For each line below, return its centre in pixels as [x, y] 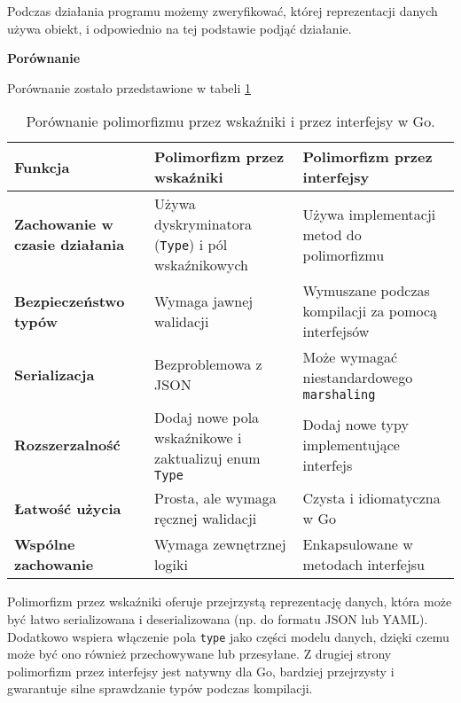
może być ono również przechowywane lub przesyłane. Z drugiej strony [199, 654]
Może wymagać [350, 357]
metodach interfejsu [364, 565]
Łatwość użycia [68, 508]
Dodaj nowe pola [207, 418]
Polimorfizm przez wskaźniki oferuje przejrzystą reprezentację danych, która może [230, 601]
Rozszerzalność [67, 445]
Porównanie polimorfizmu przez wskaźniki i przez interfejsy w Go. [230, 121]
